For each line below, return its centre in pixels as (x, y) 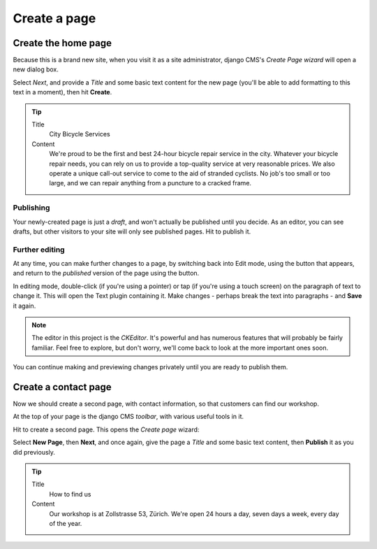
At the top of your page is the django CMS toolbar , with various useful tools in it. (128, 417)
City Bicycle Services (80, 134)
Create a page (54, 18)
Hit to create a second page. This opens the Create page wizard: (106, 429)
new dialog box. (36, 69)
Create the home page (62, 43)
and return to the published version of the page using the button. (106, 273)
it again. (24, 306)
